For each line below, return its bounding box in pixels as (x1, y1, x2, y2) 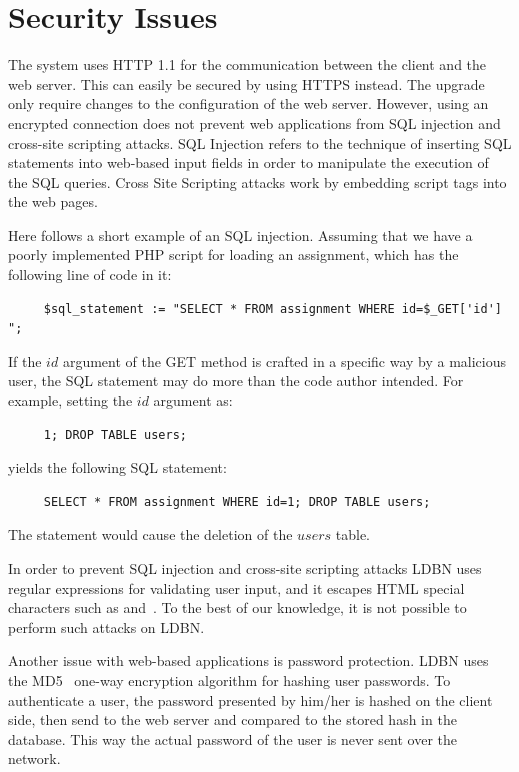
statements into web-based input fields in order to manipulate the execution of (8, 152, 489, 173)
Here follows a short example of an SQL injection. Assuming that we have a (8, 224, 473, 245)
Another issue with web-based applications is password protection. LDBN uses (8, 650, 489, 671)
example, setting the (8, 390, 133, 411)
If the (8, 350, 42, 371)
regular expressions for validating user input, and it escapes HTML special (8, 577, 465, 598)
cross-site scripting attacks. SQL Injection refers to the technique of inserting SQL (8, 132, 512, 153)
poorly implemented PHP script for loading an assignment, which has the (8, 244, 459, 265)
